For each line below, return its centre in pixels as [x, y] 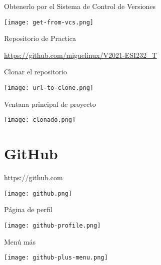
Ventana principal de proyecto [50, 104]
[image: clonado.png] [40, 120]
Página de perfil [28, 209]
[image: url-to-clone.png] [49, 88]
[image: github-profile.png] [52, 225]
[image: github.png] [38, 193]
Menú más [20, 241]
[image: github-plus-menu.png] [56, 258]
